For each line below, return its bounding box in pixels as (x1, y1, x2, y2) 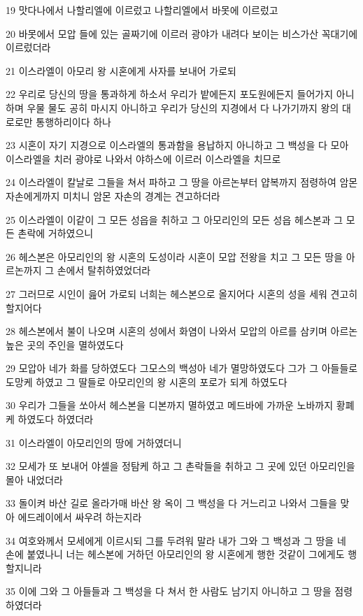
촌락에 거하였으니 (17, 226, 94, 241)
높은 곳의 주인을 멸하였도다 (6, 337, 124, 352)
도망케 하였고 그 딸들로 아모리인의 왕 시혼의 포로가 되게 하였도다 (6, 374, 287, 389)
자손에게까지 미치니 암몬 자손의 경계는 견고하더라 (6, 188, 220, 203)
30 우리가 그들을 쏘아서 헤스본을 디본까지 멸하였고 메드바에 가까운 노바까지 (6, 398, 334, 413)
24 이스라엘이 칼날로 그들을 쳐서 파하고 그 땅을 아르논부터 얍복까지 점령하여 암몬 (6, 175, 358, 189)
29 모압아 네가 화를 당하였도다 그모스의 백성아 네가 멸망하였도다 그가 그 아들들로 (6, 361, 358, 375)
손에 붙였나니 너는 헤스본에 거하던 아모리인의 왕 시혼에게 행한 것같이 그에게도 (6, 547, 345, 561)
